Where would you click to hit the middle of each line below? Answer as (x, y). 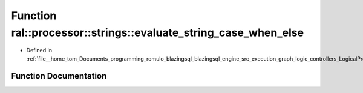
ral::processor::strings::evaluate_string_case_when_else (158, 32)
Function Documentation (59, 76)
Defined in (39, 50)
